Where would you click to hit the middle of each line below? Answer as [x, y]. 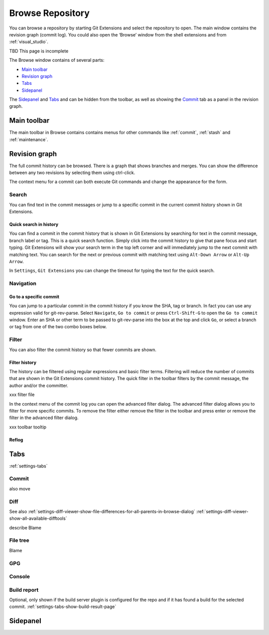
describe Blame [25, 528]
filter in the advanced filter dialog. [44, 418]
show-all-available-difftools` [38, 518]
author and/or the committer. [39, 385]
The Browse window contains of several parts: [57, 60]
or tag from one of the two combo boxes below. [58, 327]
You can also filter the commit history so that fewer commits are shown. [83, 350]
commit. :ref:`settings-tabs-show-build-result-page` [63, 607]
